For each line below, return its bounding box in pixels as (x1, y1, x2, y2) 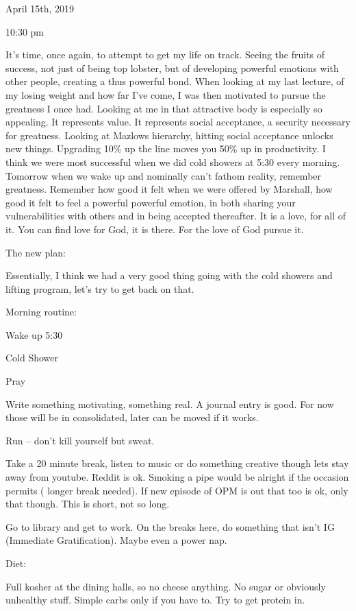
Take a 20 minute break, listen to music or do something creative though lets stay (5, 456, 349, 470)
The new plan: (5, 245, 66, 259)
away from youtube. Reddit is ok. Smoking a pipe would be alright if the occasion (5, 470, 349, 484)
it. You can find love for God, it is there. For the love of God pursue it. (5, 221, 304, 236)
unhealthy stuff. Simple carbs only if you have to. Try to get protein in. (5, 592, 305, 607)
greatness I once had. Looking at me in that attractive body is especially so (5, 101, 322, 115)
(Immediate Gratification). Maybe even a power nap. (5, 533, 227, 547)
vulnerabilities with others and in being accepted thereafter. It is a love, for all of (5, 208, 346, 223)
